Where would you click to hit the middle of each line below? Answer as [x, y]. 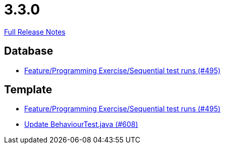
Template [28, 90]
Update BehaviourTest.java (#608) [81, 124]
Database [29, 51]
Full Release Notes [35, 32]
